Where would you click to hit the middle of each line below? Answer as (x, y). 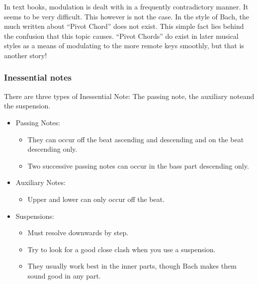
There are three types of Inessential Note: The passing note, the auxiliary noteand (129, 96)
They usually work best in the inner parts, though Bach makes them (132, 266)
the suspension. (27, 106)
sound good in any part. (64, 275)
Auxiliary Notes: (41, 182)
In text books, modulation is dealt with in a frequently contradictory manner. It (126, 6)
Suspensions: (35, 216)
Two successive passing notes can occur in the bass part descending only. (138, 165)
